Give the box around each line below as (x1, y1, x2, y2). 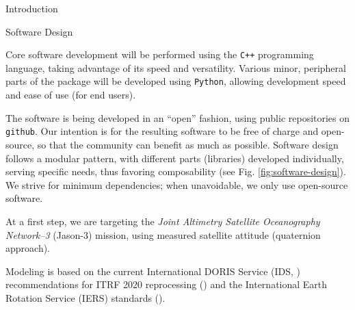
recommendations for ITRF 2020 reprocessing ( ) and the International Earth (5, 277, 328, 292)
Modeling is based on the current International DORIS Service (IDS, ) (5, 263, 301, 278)
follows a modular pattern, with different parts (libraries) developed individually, (5, 151, 344, 165)
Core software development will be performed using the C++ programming (5, 47, 314, 62)
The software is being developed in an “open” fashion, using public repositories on (5, 110, 350, 125)
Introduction (5, 1, 58, 15)
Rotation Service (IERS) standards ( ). (5, 290, 166, 305)
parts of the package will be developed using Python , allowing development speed (5, 74, 346, 88)
